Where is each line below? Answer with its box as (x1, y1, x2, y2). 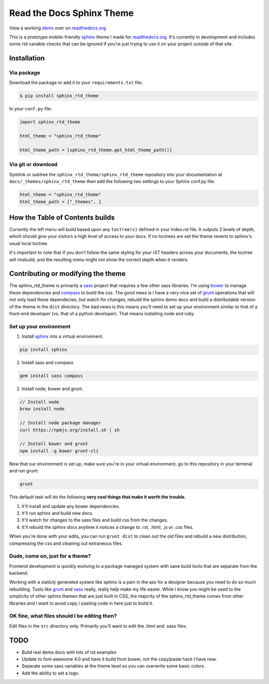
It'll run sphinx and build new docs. (21, 510, 94, 516)
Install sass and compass (21, 360, 74, 366)
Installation (9, 54, 45, 62)
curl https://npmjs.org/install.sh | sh (19, 427, 120, 433)
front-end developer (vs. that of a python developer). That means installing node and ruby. (9, 311, 195, 317)
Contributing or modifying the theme (9, 269, 126, 278)
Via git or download (9, 161, 57, 168)
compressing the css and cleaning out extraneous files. (9, 540, 123, 546)
